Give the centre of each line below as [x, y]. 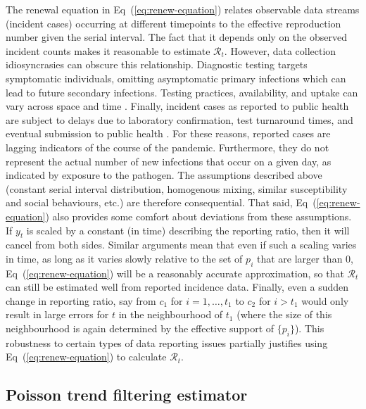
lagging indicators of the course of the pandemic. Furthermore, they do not [168, 147]
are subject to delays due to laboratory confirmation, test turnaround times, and [179, 119]
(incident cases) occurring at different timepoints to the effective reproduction [173, 23]
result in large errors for [57, 314]
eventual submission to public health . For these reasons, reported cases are [168, 133]
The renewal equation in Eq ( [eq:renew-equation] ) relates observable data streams [183, 9]
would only [325, 300]
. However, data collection [280, 50]
